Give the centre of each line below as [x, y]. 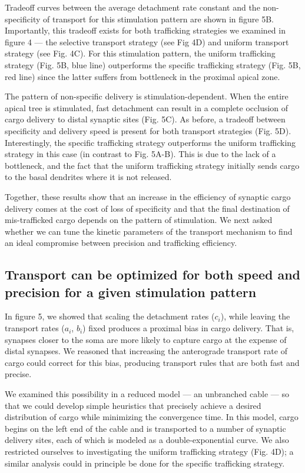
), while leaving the [255, 316]
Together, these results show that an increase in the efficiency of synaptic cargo [148, 196]
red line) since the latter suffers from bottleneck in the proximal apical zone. [142, 76]
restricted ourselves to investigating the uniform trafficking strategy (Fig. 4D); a [149, 451]
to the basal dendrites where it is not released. [88, 177]
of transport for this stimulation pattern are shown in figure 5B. [159, 19]
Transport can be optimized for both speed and [153, 274]
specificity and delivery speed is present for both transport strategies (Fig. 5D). [148, 130]
